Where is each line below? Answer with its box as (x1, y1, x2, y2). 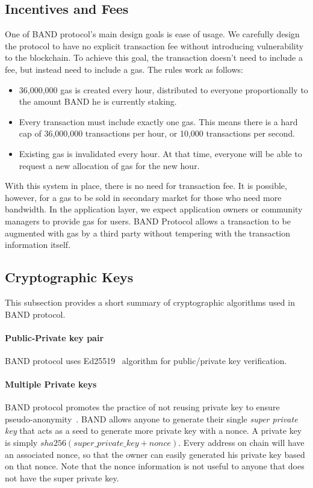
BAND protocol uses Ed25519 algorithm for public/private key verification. (5, 354, 287, 366)
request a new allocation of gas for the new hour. (19, 159, 200, 171)
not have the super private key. (5, 471, 119, 484)
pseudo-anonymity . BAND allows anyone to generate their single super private (5, 412, 298, 425)
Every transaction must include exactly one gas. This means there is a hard (19, 115, 298, 128)
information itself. (5, 238, 71, 251)
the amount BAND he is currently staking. (19, 95, 177, 108)
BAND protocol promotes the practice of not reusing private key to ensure (5, 401, 280, 413)
